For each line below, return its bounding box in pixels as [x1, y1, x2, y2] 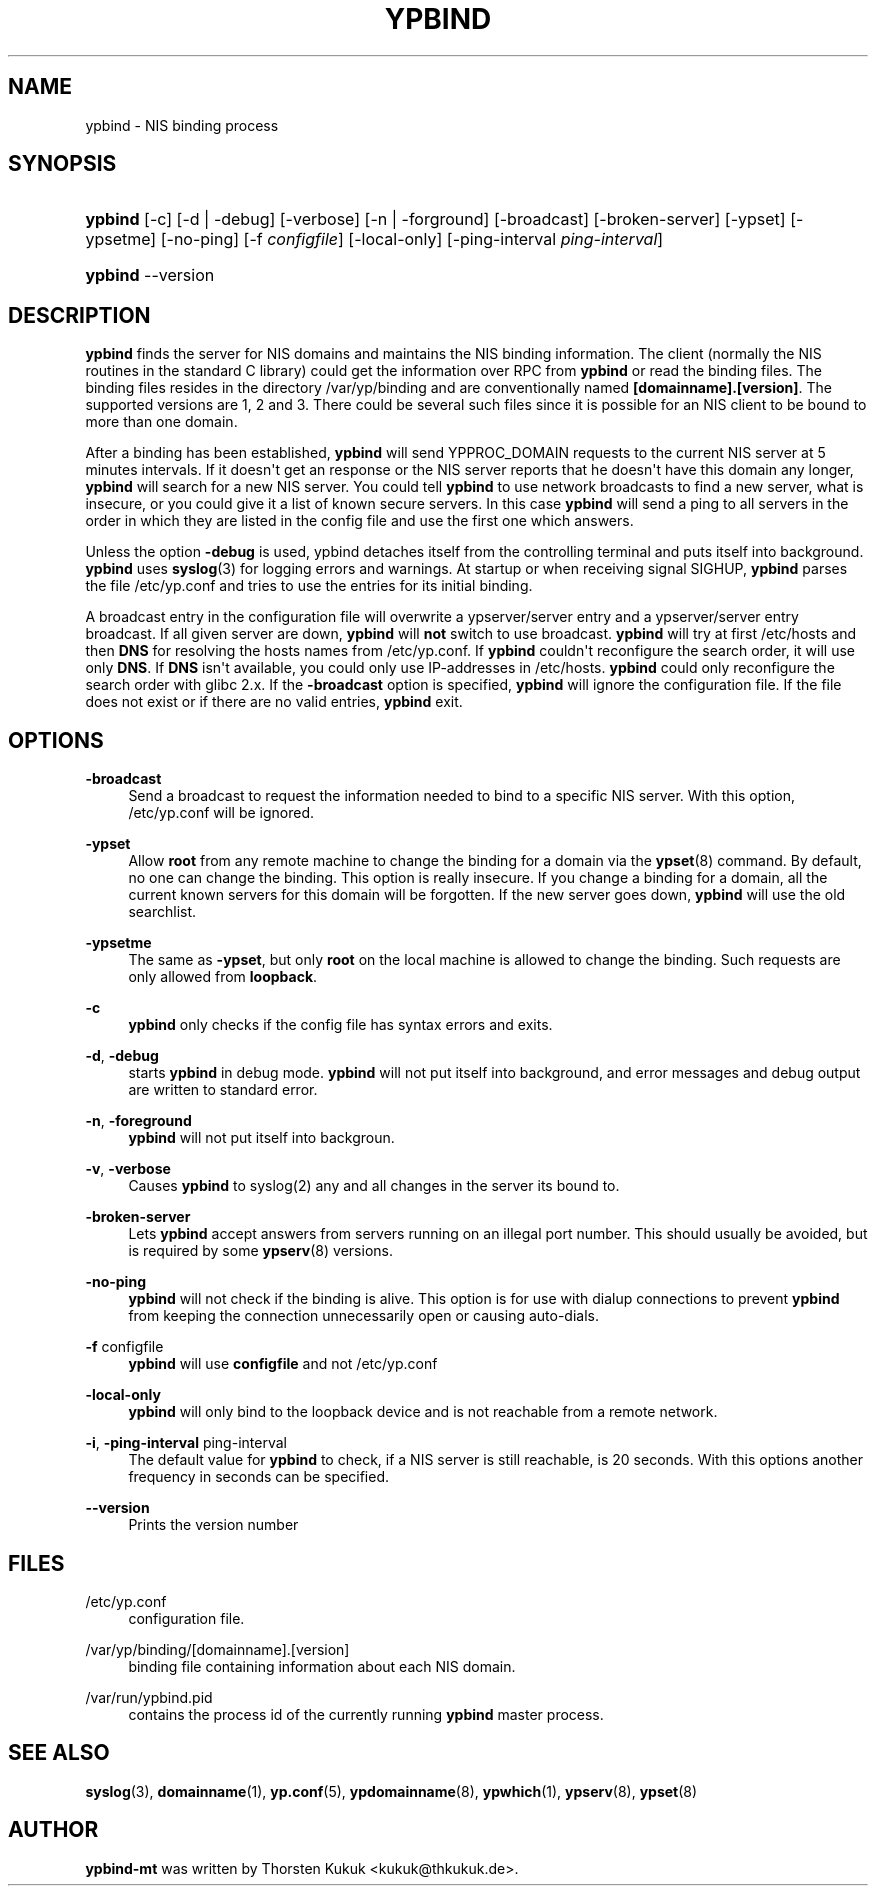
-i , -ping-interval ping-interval [85, 1434, 287, 1452]
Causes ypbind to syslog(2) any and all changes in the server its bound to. [128, 1177, 620, 1195]
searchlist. [128, 903, 197, 921]
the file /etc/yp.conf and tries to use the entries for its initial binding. [85, 577, 533, 595]
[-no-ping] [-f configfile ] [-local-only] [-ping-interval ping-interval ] [160, 229, 664, 250]
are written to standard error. [128, 1081, 318, 1099]
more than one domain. [85, 413, 238, 431]
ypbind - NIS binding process [85, 116, 279, 134]
